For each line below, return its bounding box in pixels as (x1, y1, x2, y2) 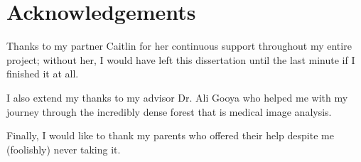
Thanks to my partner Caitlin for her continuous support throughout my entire (6, 38, 352, 53)
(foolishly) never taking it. (6, 141, 121, 156)
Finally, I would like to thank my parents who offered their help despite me (6, 128, 334, 143)
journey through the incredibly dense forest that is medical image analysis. (6, 104, 332, 119)
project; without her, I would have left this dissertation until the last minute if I (6, 52, 355, 67)
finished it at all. (6, 66, 79, 81)
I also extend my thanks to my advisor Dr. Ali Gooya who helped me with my (6, 90, 348, 104)
